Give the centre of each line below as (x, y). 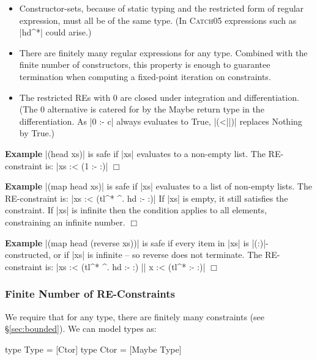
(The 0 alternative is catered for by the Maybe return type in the (142, 109)
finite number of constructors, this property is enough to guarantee (145, 64)
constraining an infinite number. (65, 222)
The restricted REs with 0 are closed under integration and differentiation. (159, 97)
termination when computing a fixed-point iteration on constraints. (145, 76)
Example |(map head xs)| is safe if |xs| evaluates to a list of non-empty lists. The (158, 186)
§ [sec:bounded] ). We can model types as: (81, 329)
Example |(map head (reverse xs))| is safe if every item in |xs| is (127, 242)
